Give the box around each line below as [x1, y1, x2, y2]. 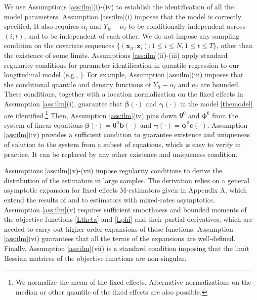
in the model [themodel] [180, 98, 253, 108]
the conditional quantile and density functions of [4, 79, 151, 89]
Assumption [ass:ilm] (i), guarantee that [4, 98, 123, 108]
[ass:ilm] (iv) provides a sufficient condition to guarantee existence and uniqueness [4, 129, 250, 140]
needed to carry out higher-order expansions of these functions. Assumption [4, 223, 233, 234]
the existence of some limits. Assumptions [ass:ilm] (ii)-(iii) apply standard [4, 50, 228, 60]
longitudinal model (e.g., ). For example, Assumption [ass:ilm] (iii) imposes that [4, 69, 244, 80]
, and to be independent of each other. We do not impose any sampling [24, 30, 240, 41]
